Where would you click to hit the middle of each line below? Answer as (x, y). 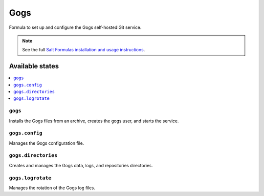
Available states (34, 66)
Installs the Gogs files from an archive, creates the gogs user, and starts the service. (94, 121)
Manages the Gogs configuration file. (46, 143)
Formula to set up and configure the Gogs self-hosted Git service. (75, 27)
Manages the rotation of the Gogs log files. (52, 188)
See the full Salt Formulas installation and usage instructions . (84, 50)
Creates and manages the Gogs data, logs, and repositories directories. (81, 165)
